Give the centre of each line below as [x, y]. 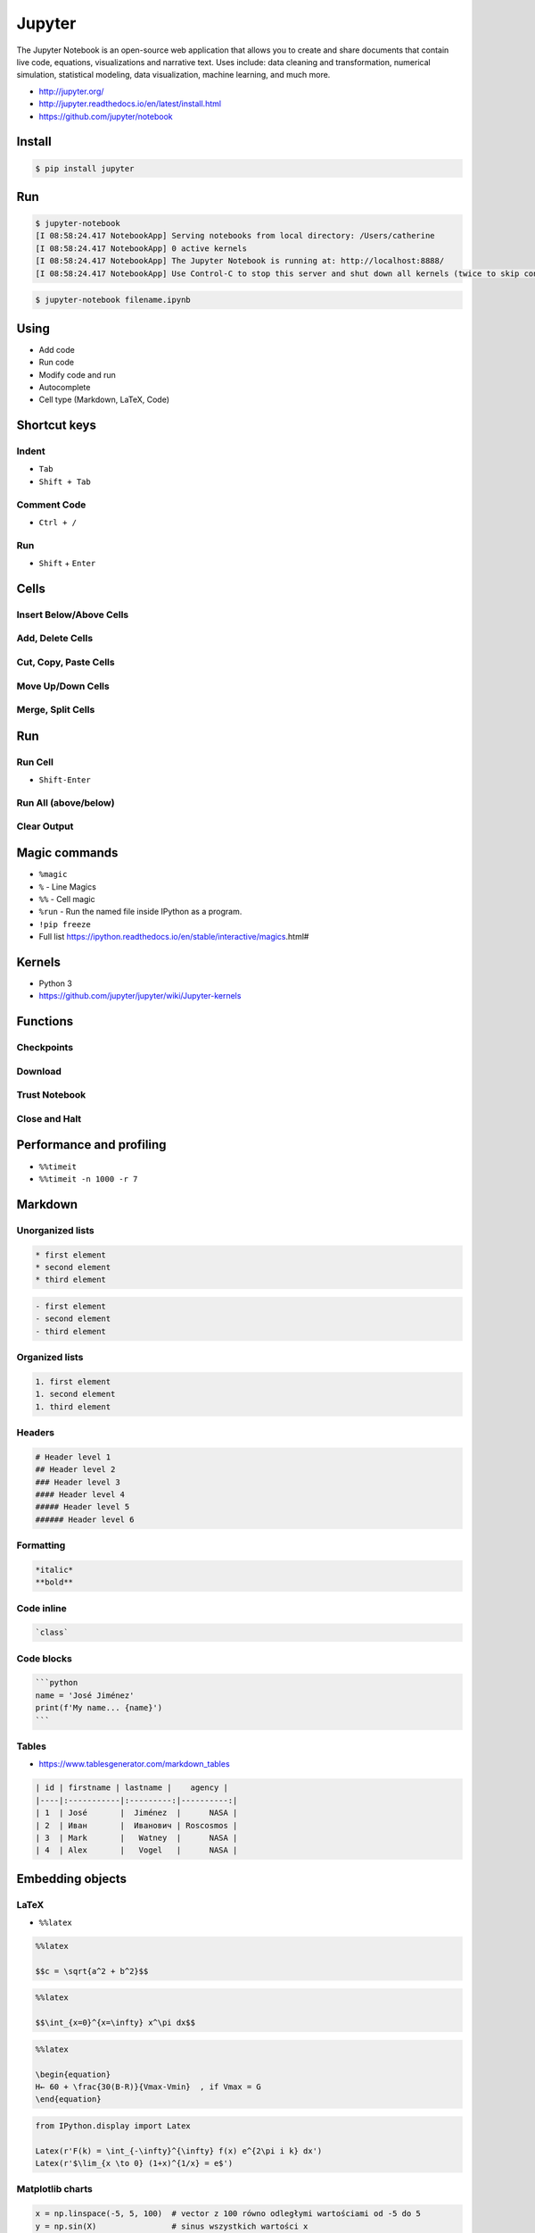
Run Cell [35, 762]
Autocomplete [65, 387]
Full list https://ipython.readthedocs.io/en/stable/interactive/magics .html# [174, 937]
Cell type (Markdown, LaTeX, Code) [104, 400]
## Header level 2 [75, 1470]
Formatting [41, 1545]
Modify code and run [77, 374]
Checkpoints [45, 1048]
